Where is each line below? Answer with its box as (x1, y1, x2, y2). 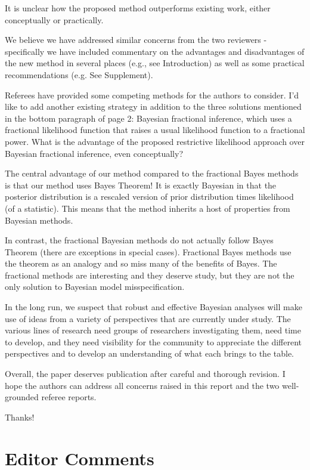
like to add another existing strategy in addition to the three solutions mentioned (5, 100, 302, 113)
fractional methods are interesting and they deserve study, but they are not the (5, 268, 294, 281)
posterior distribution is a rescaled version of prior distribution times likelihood (5, 190, 294, 203)
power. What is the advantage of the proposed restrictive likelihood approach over (5, 135, 305, 147)
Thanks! (5, 410, 35, 423)
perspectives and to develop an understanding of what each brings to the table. (5, 347, 294, 360)
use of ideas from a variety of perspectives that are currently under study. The (5, 312, 291, 324)
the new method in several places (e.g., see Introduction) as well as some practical (5, 57, 305, 69)
